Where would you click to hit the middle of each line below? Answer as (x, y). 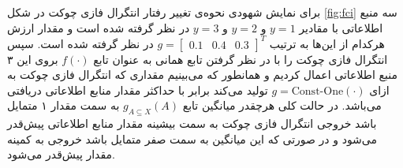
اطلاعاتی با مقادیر (341, 27)
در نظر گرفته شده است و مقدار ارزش (99, 27)
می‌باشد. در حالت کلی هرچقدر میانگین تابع (282, 105)
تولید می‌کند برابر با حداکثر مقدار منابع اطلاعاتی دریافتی (138, 90)
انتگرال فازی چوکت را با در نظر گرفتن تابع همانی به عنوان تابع (241, 59)
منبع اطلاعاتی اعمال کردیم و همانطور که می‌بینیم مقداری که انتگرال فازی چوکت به (202, 75)
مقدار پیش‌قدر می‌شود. (61, 154)
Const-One (317, 91)
